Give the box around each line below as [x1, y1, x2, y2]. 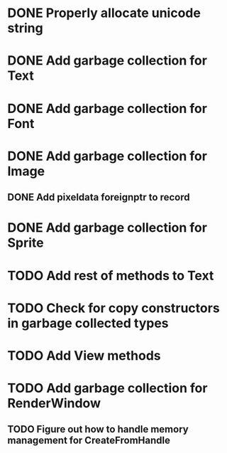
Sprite [7, 235, 44, 251]
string [7, 20, 44, 36]
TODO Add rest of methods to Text [7, 267, 214, 284]
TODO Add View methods [7, 347, 161, 363]
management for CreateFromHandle [7, 435, 170, 447]
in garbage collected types [7, 315, 169, 331]
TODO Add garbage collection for [7, 380, 208, 396]
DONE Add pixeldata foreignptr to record [7, 191, 190, 203]
